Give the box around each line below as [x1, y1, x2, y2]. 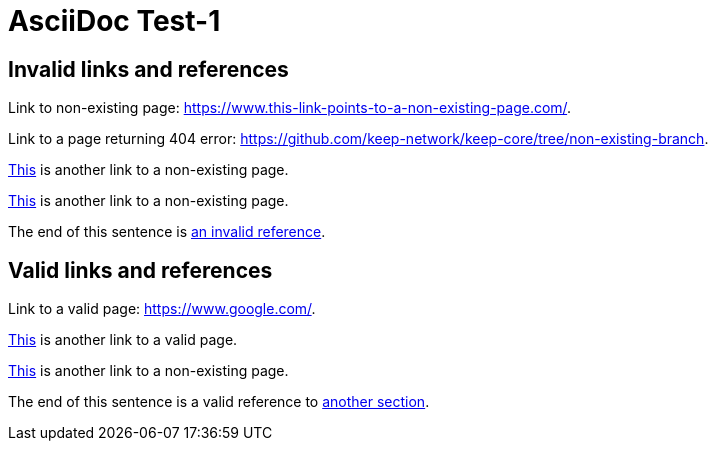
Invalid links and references [8, 56, 289, 82]
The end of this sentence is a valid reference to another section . [8, 393, 430, 411]
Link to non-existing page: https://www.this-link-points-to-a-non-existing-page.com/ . [8, 99, 572, 117]
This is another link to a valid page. [8, 331, 238, 349]
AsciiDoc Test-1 [8, 4, 221, 38]
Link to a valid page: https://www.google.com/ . [8, 300, 316, 318]
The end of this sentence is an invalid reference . [8, 223, 326, 241]
